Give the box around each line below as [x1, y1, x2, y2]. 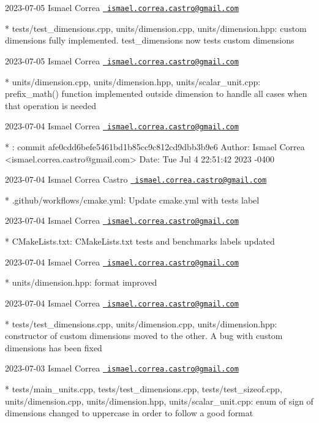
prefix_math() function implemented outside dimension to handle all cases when [5, 87, 307, 100]
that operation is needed [5, 99, 97, 112]
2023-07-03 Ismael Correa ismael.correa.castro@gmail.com [5, 362, 239, 375]
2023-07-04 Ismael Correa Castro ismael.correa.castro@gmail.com [5, 173, 267, 186]
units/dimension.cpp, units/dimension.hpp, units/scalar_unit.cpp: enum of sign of [5, 394, 313, 407]
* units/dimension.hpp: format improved [5, 276, 157, 289]
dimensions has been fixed [5, 341, 102, 354]
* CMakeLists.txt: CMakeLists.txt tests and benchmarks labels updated [5, 235, 275, 248]
